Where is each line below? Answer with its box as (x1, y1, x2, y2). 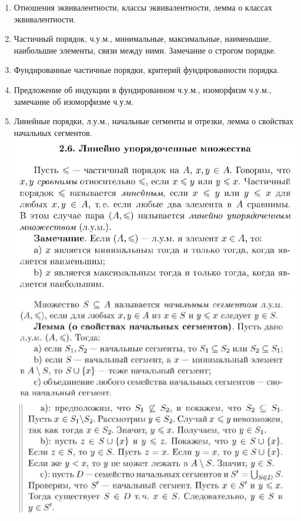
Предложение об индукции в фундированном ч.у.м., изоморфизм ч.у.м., (14, 83, 272, 95)
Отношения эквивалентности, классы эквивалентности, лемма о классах (14, 1, 272, 13)
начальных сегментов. (14, 126, 92, 138)
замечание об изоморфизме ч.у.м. (14, 95, 133, 107)
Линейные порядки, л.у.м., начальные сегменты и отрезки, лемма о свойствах (14, 115, 293, 127)
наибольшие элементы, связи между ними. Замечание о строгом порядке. (14, 44, 276, 56)
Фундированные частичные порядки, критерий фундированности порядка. (14, 64, 279, 76)
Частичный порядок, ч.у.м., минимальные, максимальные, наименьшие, (14, 32, 271, 45)
